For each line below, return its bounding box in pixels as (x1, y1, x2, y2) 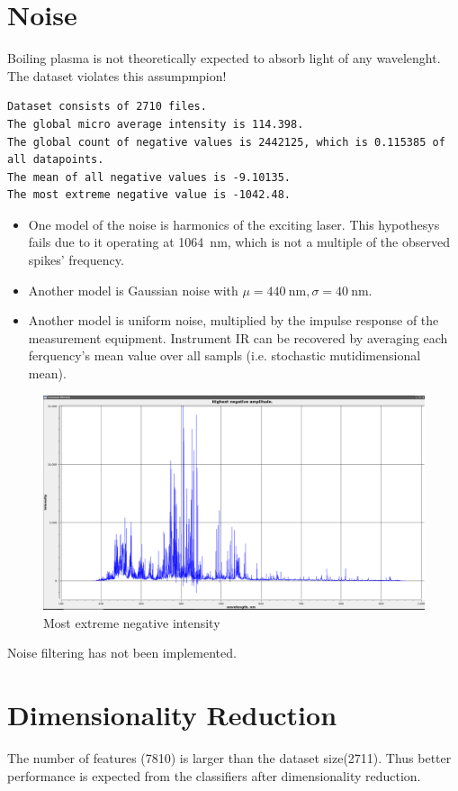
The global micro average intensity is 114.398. (7, 117, 304, 131)
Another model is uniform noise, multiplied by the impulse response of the (28, 311, 439, 330)
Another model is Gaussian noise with (28, 280, 238, 299)
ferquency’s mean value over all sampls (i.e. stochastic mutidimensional (28, 346, 421, 365)
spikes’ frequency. (28, 250, 124, 269)
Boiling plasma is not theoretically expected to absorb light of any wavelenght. (7, 49, 441, 68)
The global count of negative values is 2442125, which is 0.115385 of (7, 135, 445, 149)
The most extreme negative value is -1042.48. (7, 188, 291, 202)
